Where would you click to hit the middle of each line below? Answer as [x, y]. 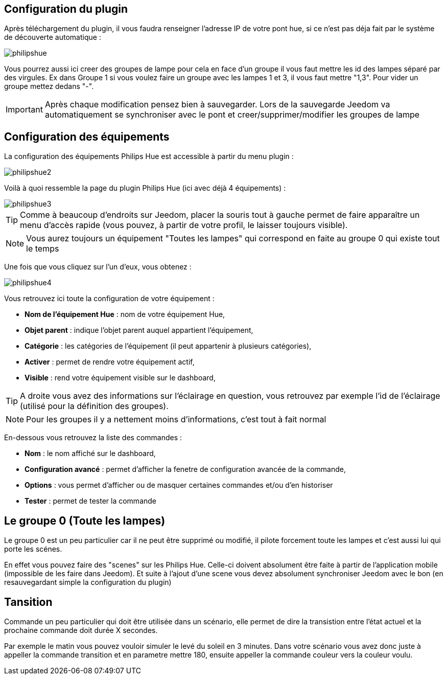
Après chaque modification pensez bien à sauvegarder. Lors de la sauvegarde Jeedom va [217, 105]
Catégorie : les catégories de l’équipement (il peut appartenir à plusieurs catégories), [168, 346]
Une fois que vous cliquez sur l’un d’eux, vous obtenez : [98, 267]
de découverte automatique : [53, 37]
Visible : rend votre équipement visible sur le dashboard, [120, 378]
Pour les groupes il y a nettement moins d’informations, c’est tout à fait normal [176, 420]
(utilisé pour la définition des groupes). [94, 406]
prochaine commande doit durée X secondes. [81, 630]
